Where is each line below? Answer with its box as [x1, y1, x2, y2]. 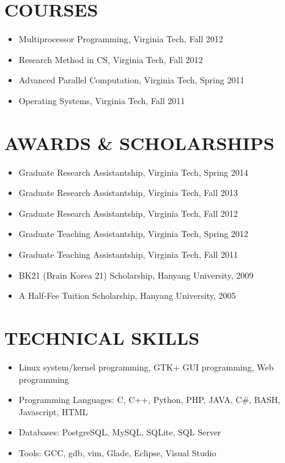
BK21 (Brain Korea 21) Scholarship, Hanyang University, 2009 [18, 268, 254, 281]
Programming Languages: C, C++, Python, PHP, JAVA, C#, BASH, [18, 393, 281, 406]
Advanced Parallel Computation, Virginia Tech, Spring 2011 [18, 73, 245, 86]
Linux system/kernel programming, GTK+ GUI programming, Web [18, 360, 274, 373]
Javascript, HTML [18, 405, 88, 418]
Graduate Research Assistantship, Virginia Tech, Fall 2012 [18, 206, 238, 219]
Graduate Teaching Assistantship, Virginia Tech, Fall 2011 [18, 248, 238, 260]
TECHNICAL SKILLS [4, 325, 200, 350]
